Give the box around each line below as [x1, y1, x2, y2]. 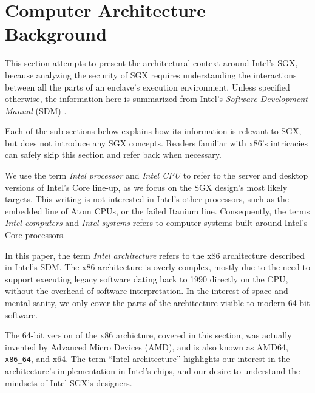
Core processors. [5, 228, 66, 241]
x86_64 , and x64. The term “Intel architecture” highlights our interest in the [5, 352, 290, 365]
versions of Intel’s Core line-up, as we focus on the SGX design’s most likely [5, 180, 288, 193]
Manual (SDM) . [5, 104, 67, 117]
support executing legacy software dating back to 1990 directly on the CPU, [5, 272, 288, 285]
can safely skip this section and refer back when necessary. [5, 148, 222, 161]
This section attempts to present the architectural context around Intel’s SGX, [5, 56, 298, 69]
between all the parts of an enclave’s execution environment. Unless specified [5, 80, 290, 93]
